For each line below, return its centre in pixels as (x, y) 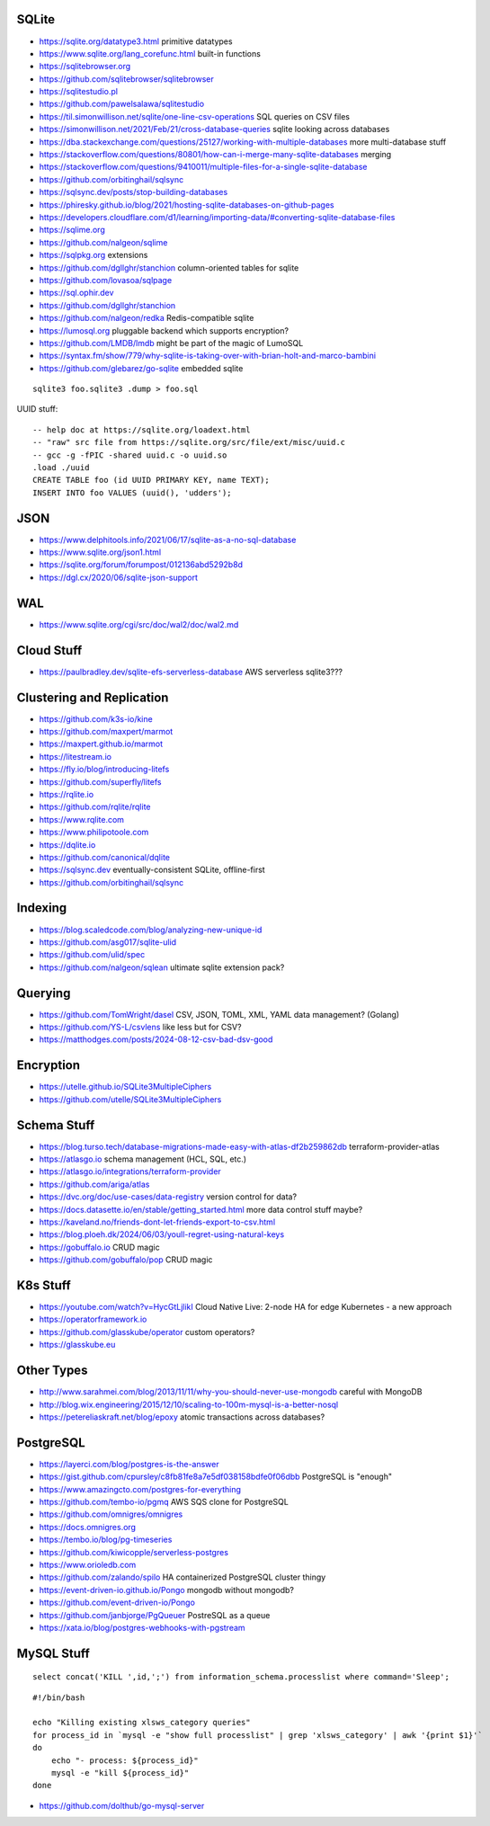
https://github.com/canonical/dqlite (105, 857)
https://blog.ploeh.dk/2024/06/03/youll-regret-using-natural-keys (162, 1234)
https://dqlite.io (67, 844)
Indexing (42, 908)
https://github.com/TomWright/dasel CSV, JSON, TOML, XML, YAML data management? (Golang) (219, 1014)
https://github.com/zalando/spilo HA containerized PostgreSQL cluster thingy (183, 1577)
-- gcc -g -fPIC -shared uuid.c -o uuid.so (130, 455)
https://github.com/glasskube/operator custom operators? (147, 1332)
